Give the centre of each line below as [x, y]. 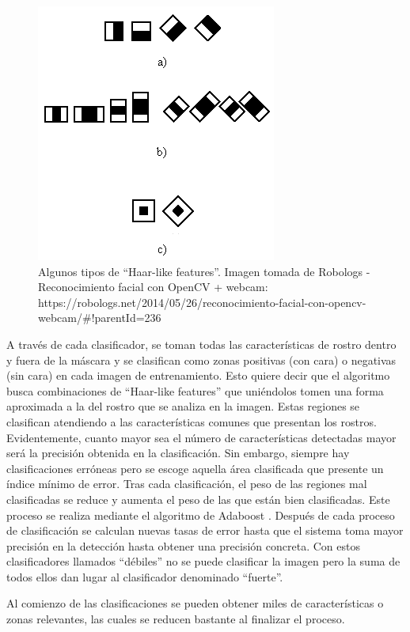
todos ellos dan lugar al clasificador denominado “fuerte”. [145, 576]
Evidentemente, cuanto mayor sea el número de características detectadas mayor [201, 437]
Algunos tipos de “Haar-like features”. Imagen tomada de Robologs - [204, 271]
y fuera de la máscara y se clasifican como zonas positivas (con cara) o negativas [201, 360]
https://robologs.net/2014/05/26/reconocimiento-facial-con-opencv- [202, 302]
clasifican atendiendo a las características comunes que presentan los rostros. [192, 421]
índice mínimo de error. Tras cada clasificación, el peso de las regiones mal [187, 484]
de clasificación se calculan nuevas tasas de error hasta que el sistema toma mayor [205, 530]
